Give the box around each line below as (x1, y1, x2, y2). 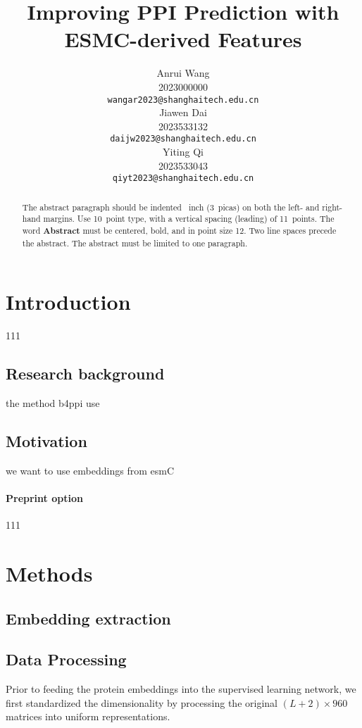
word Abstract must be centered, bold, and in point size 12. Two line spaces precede (22, 224, 337, 237)
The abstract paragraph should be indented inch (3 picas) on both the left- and (22, 201, 320, 213)
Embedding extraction (6, 607, 171, 629)
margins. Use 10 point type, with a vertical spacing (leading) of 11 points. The (43, 213, 335, 225)
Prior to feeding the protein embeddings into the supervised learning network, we (6, 682, 356, 696)
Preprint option (6, 490, 83, 505)
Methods (6, 558, 93, 587)
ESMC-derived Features (64, 25, 302, 54)
